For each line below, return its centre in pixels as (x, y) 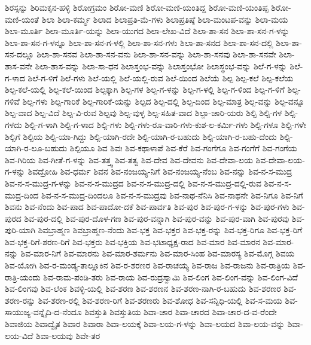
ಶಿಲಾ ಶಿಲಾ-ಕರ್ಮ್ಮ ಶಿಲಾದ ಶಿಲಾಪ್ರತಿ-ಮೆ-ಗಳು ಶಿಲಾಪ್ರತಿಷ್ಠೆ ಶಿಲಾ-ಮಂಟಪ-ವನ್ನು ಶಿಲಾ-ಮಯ (165, 19)
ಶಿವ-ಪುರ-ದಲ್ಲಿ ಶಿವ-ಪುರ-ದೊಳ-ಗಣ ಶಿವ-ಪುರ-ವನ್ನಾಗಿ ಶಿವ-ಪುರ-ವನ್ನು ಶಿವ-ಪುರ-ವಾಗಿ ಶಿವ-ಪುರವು (157, 218)
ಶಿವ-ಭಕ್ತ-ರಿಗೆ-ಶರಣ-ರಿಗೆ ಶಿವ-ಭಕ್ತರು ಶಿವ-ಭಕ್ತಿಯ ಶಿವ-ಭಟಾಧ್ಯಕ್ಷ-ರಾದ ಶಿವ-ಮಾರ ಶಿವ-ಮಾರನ (132, 241)
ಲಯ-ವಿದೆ (19, 335)
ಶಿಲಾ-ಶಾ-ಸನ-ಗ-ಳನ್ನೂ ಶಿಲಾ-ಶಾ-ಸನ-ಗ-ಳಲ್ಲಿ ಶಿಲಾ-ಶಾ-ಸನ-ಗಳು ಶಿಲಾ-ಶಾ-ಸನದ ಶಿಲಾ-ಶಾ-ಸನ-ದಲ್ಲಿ (139, 42)
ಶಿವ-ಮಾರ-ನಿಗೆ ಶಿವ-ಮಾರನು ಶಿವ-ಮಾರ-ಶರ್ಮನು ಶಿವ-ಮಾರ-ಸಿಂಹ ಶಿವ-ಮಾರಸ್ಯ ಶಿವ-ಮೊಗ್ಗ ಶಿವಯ (158, 253)
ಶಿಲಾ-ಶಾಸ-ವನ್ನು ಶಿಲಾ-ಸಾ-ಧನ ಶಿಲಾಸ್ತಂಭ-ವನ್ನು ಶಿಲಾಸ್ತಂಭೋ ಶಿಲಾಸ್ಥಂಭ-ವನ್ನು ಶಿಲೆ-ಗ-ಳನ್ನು (161, 65)
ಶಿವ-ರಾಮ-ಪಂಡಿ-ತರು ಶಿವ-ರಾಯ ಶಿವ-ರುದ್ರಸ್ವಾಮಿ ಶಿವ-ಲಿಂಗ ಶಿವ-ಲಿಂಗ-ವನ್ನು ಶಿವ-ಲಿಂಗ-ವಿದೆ (171, 277)
